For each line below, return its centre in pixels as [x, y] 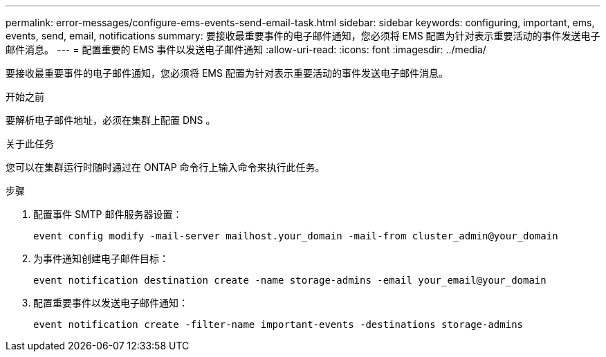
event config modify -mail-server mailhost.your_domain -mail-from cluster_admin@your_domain [296, 236]
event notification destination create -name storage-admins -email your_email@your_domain [290, 280]
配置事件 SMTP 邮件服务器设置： [108, 214]
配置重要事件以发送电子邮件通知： [111, 303]
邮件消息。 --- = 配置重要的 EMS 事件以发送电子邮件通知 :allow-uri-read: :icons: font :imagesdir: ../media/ [246, 49]
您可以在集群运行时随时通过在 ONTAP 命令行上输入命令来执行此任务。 [165, 167]
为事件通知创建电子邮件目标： [101, 258]
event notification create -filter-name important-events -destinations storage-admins [278, 324]
